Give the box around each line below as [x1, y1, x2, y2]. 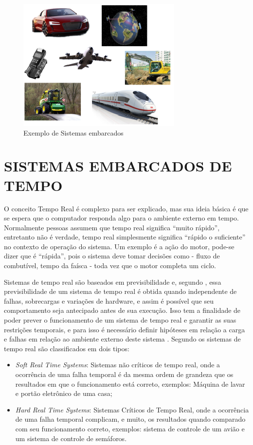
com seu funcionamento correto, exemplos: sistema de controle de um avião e [15, 423, 245, 433]
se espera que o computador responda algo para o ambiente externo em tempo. [4, 213, 239, 223]
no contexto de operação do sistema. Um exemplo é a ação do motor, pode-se [4, 241, 235, 251]
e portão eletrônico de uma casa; [15, 388, 112, 398]
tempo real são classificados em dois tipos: [4, 343, 129, 353]
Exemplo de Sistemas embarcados [23, 127, 124, 137]
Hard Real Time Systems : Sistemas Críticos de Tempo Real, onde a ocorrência [15, 404, 249, 414]
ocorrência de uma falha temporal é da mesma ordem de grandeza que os [15, 369, 234, 379]
